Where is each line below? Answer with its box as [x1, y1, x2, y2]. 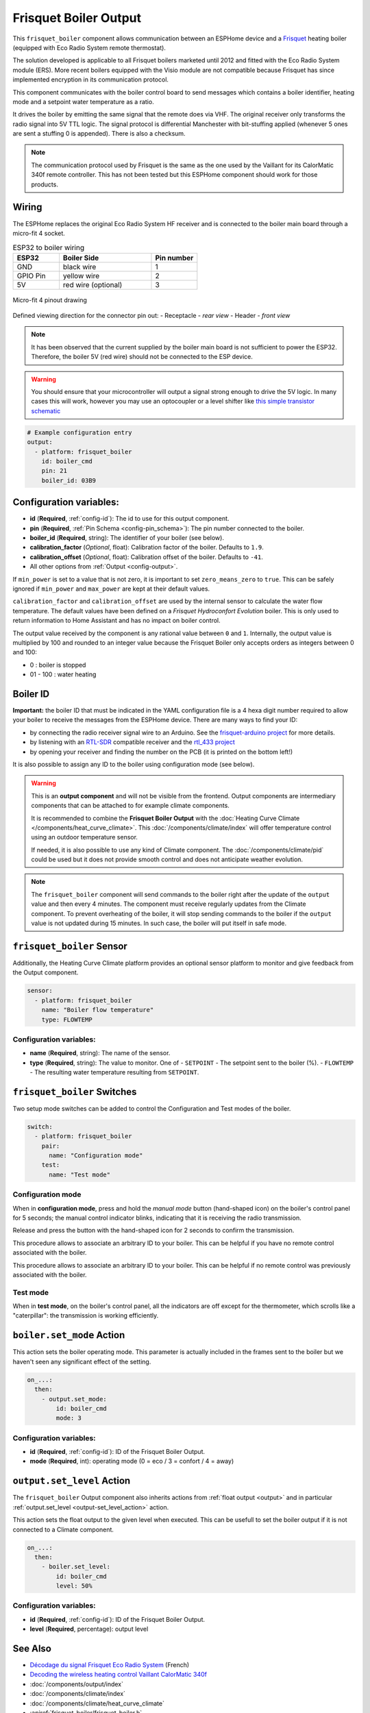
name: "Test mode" [49, 1170, 111, 1179]
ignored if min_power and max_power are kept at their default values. [12, 584, 210, 593]
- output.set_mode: [41, 1395, 108, 1403]
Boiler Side [62, 253, 99, 262]
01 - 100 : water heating [29, 670, 97, 678]
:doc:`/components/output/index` [29, 1679, 123, 1688]
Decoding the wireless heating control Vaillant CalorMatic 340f [29, 1671, 208, 1679]
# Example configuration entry [27, 428, 133, 436]
